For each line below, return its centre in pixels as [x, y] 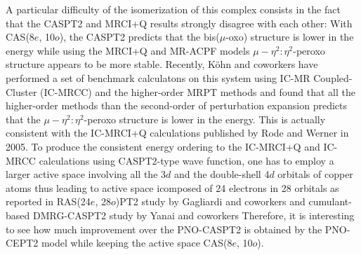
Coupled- [333, 77]
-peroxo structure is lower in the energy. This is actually [205, 119]
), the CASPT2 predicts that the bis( [139, 37]
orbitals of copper [315, 174]
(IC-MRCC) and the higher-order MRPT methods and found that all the [198, 91]
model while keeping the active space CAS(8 [137, 243]
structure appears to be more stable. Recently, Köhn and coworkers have [162, 64]
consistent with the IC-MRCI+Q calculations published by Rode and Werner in [177, 133]
